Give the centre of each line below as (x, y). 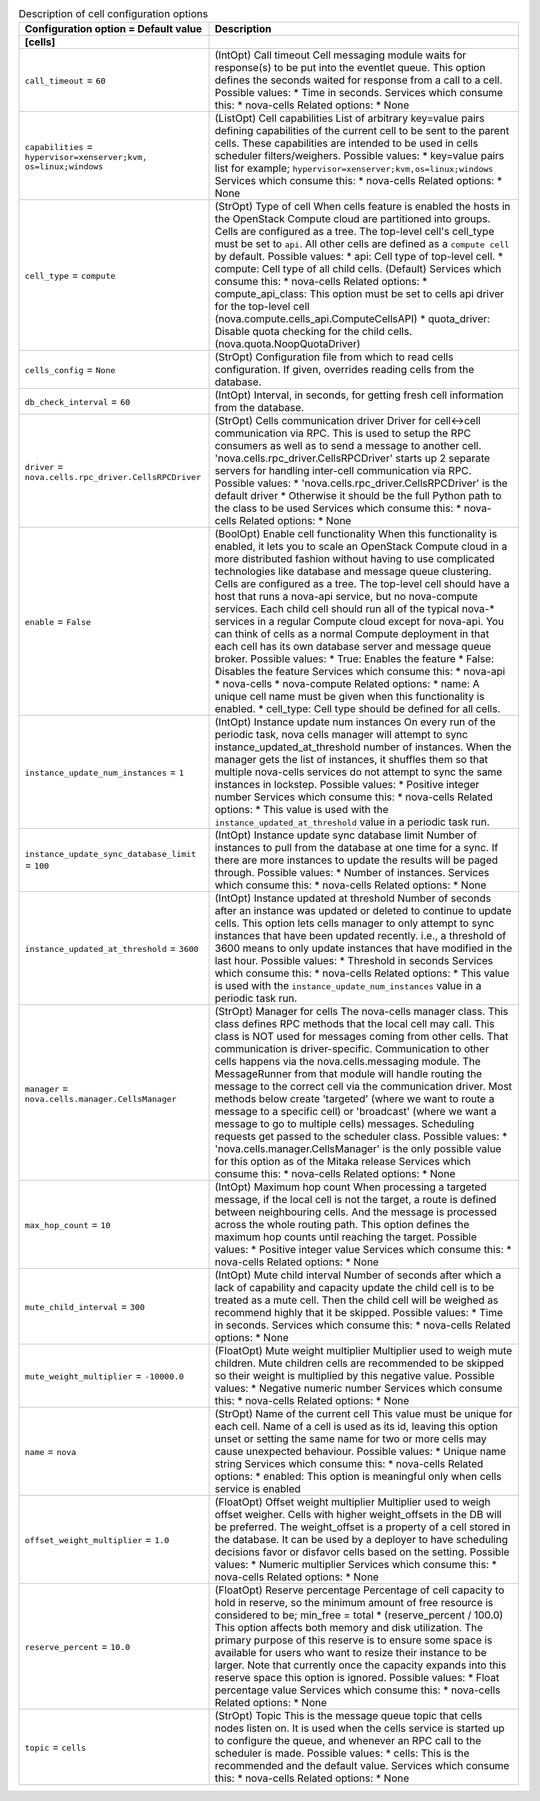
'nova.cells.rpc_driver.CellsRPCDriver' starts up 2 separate (352, 458)
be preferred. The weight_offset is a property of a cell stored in (362, 1527)
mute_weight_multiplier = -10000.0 (104, 1376)
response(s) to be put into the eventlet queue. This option (350, 68)
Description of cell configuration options (113, 14)
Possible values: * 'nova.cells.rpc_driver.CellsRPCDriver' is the (361, 483)
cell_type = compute (70, 275)
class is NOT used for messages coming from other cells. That (361, 1037)
